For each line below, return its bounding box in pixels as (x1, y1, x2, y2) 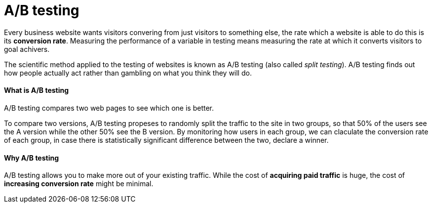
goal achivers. (4, 44, 50, 53)
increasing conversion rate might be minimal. (4, 179, 154, 188)
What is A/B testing (4, 86, 69, 95)
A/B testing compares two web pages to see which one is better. (4, 103, 214, 112)
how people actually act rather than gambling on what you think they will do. (4, 68, 252, 77)
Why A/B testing (4, 153, 59, 162)
